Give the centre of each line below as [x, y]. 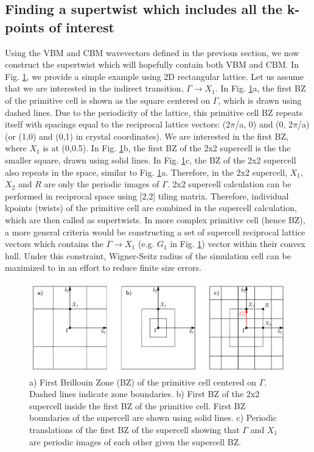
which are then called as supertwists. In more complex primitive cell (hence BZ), [155, 219]
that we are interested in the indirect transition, [94, 88]
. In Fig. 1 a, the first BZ [260, 88]
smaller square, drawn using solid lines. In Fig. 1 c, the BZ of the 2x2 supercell [151, 160]
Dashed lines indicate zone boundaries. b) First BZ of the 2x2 [145, 394]
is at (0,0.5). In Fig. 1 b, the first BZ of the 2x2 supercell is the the [167, 148]
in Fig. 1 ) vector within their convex [238, 244]
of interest [82, 27]
